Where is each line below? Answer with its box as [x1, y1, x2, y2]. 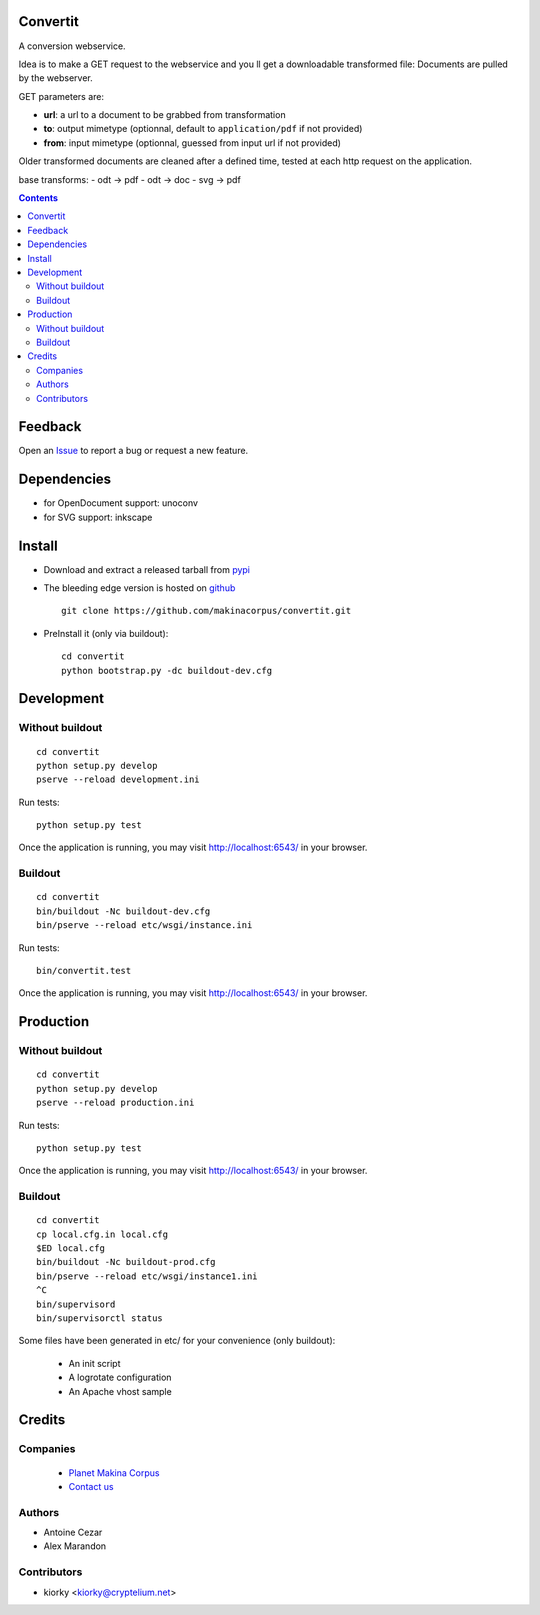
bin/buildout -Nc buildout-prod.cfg [36, 1256, 216, 1268]
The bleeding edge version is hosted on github [43, 582, 236, 594]
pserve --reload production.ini [36, 1097, 195, 1109]
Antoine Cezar [43, 1526, 103, 1539]
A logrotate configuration [68, 1371, 172, 1384]
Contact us [68, 1480, 114, 1492]
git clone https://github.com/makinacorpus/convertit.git [61, 605, 352, 617]
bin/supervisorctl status [36, 1313, 164, 1324]
